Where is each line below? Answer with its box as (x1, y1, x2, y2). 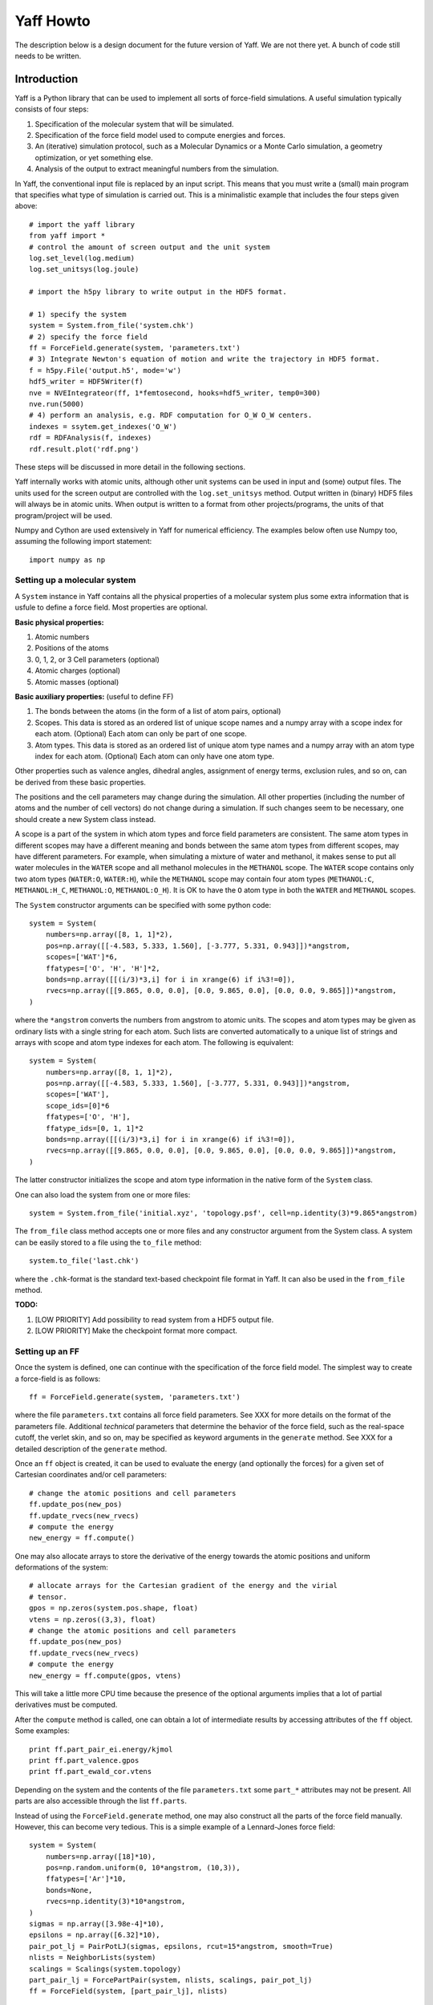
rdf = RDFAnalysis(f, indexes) (29, 433, 152, 443)
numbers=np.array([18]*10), (45, 1852, 156, 1861)
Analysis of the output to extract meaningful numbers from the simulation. (34, 164, 279, 174)
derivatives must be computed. (14, 1700, 118, 1710)
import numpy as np (29, 555, 106, 565)
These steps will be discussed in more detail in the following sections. (14, 462, 246, 472)
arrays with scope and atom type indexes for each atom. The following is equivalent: (14, 1037, 294, 1047)
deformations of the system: (14, 1562, 108, 1572)
